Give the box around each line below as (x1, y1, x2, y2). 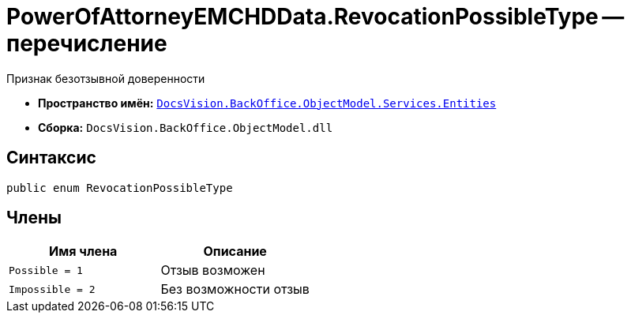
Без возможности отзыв (160, 281, 310, 298)
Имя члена (49, 243, 118, 260)
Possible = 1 (9, 264, 83, 276)
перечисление (6, 30, 167, 57)
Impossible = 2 (9, 283, 96, 295)
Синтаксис (6, 148, 96, 168)
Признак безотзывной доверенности (6, 71, 205, 85)
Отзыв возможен (160, 262, 265, 279)
